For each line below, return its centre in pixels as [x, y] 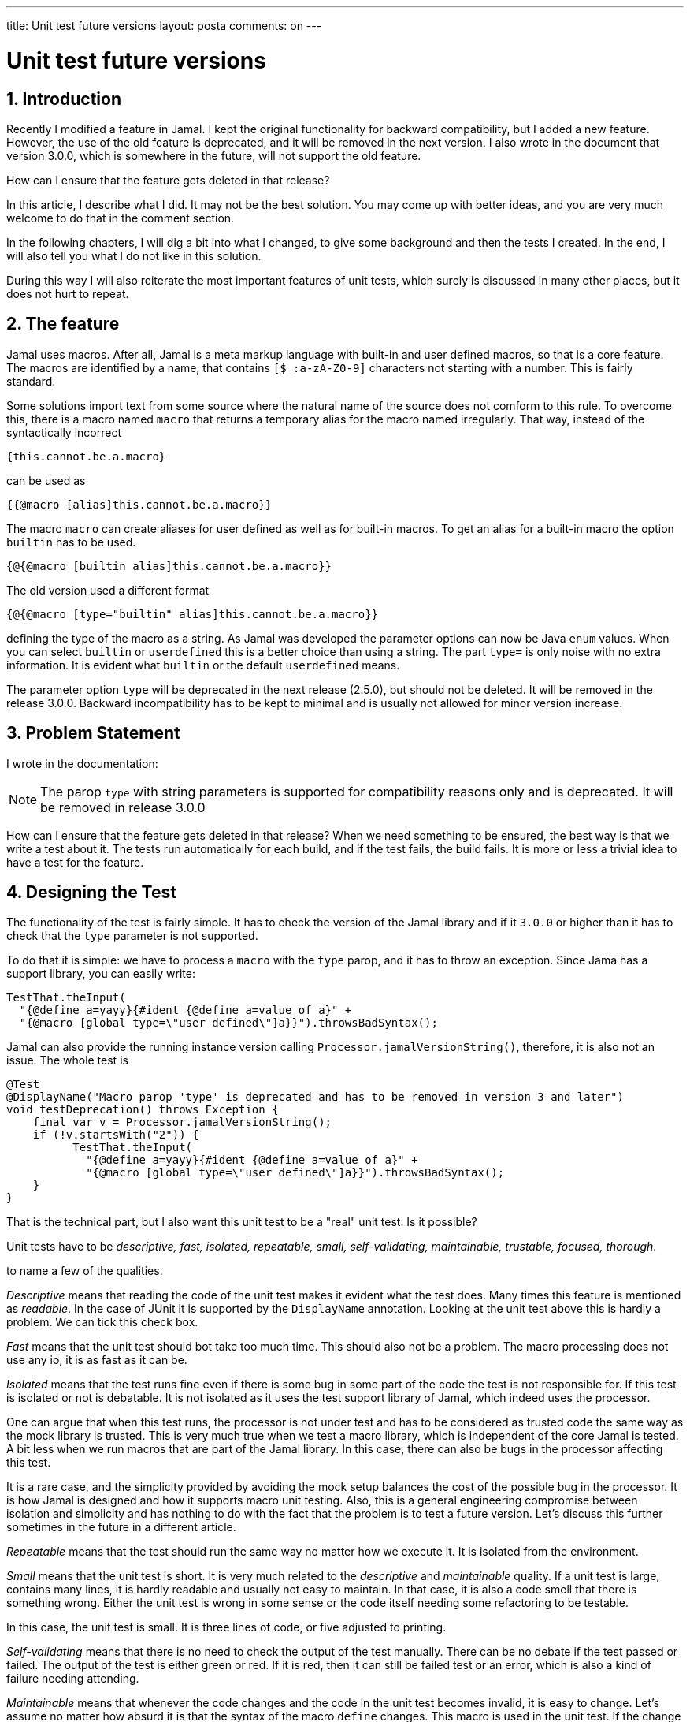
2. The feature [63, 324]
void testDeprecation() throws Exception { [143, 1110]
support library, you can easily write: [101, 974]
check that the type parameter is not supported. [132, 936]
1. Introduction [64, 99]
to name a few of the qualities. [85, 1271]
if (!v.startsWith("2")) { [116, 1135]
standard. [31, 381]
